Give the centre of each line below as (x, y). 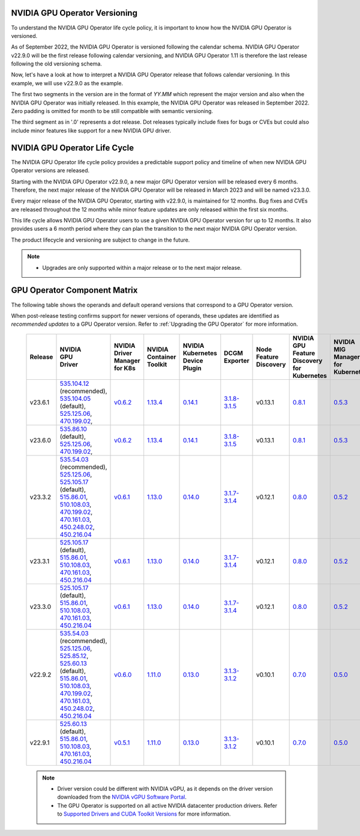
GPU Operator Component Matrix (74, 291)
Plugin (192, 368)
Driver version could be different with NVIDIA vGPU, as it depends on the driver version (165, 789)
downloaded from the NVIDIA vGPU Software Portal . (122, 797)
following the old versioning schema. (56, 64)
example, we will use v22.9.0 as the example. (67, 83)
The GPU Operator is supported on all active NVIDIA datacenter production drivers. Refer (167, 805)
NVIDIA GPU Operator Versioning (74, 13)
